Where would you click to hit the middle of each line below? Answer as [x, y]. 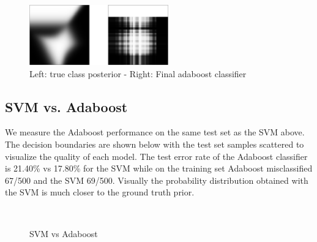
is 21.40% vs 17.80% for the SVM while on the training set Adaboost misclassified [159, 168]
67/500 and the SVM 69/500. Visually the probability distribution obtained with [157, 180]
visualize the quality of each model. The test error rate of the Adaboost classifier [156, 156]
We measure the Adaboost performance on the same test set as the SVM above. [155, 132]
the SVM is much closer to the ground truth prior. [100, 192]
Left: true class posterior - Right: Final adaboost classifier [138, 73]
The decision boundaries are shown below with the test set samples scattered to [155, 144]
